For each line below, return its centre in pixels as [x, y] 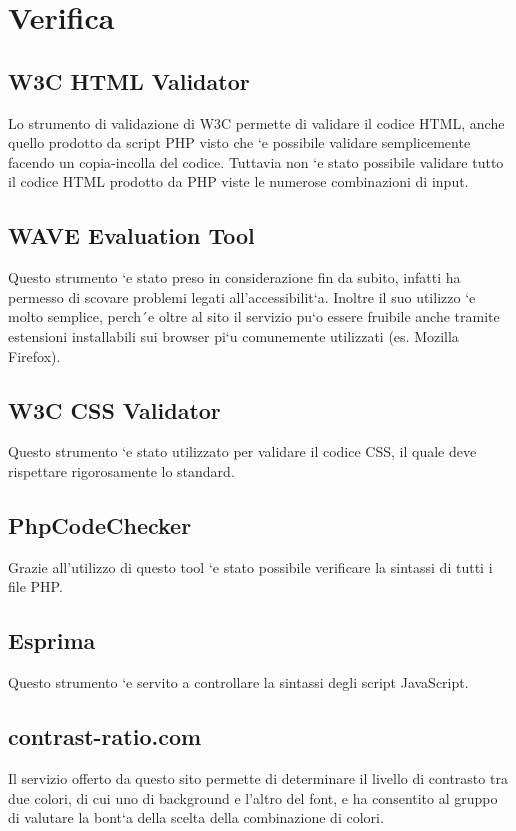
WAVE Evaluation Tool [131, 235]
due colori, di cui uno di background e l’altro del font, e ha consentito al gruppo [253, 797]
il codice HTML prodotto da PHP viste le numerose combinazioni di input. [238, 181]
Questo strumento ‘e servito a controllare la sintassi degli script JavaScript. [238, 682]
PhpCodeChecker [100, 524]
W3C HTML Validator [129, 80]
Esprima [52, 640]
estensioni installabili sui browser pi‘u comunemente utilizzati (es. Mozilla [233, 335]
